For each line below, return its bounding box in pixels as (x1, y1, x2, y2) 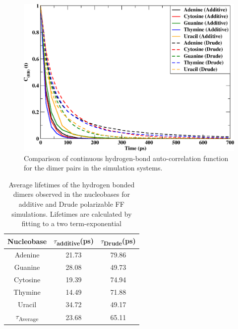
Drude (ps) (104, 235, 136, 247)
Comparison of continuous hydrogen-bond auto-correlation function (24, 153, 229, 163)
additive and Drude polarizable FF (18, 199, 124, 209)
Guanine (14, 262, 40, 272)
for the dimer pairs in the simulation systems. (24, 163, 163, 173)
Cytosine (13, 274, 41, 284)
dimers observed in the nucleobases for (13, 189, 130, 199)
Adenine (14, 249, 40, 260)
